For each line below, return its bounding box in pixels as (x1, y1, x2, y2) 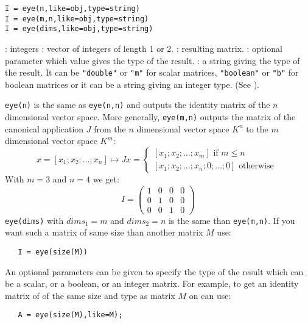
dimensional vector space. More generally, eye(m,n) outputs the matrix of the (5, 110, 296, 123)
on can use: (189, 289, 231, 301)
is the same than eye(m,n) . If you (168, 214, 295, 226)
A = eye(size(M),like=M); (18, 311, 123, 320)
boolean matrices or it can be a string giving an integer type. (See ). (5, 77, 259, 90)
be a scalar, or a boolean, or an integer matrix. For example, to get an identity (5, 277, 299, 290)
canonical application (5, 122, 84, 135)
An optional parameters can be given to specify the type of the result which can (5, 265, 304, 278)
